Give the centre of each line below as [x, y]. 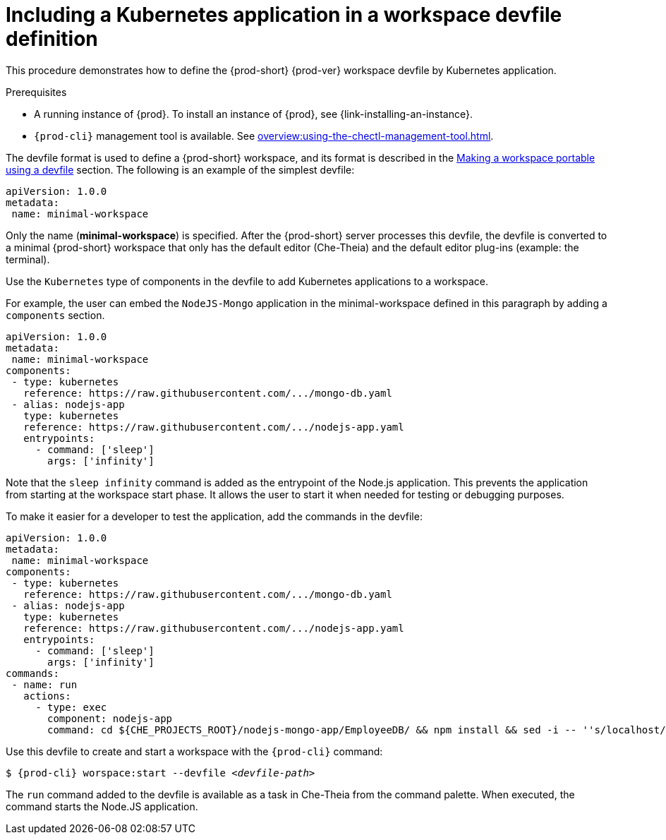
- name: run [44, 684]
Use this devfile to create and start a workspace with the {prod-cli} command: [194, 751]
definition [52, 39]
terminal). [28, 259]
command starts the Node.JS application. [102, 806]
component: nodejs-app [110, 718]
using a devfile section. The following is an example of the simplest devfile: [180, 169]
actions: [47, 696]
